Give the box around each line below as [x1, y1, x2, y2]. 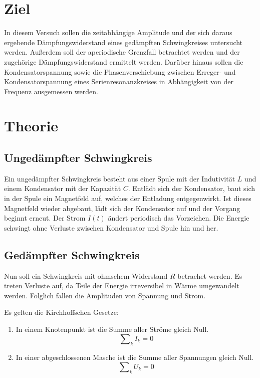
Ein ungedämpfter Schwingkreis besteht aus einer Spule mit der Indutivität [4, 173, 235, 183]
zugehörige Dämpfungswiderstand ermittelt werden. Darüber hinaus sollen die [4, 56, 243, 67]
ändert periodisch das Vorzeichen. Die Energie [108, 213, 249, 223]
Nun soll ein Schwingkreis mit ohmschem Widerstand [4, 270, 168, 281]
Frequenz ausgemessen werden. [4, 86, 98, 96]
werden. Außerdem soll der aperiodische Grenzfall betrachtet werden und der [4, 47, 240, 57]
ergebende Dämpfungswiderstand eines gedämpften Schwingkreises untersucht [4, 37, 243, 47]
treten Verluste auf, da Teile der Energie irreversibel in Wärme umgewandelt [4, 280, 239, 291]
